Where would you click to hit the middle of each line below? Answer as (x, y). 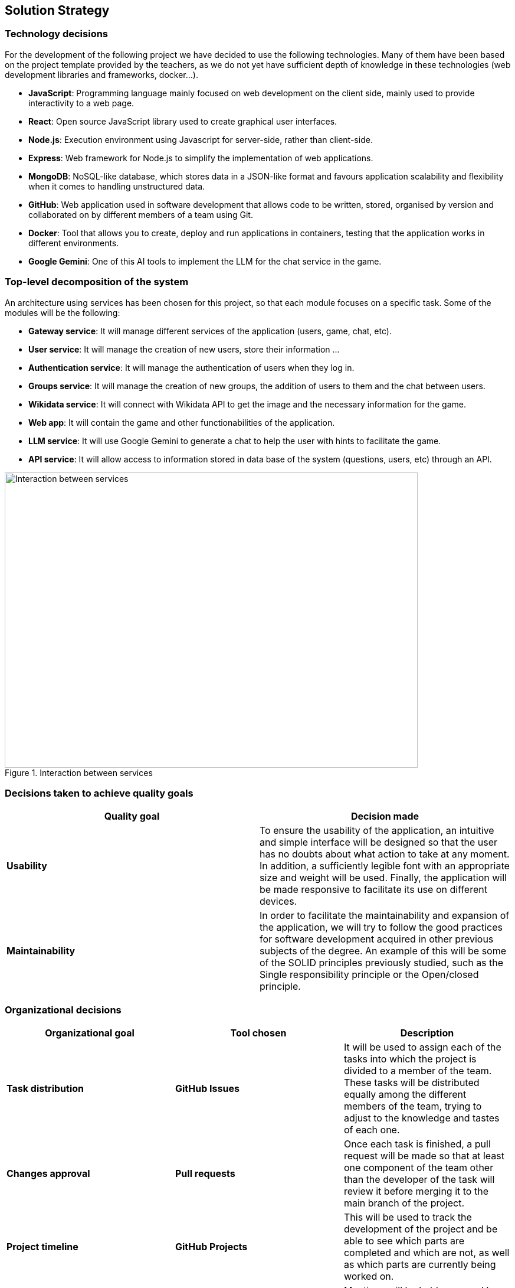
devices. (278, 901)
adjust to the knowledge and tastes (421, 1118)
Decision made (385, 816)
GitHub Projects (211, 1247)
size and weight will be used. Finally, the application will (383, 878)
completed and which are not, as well (427, 1253)
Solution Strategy (57, 10)
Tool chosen (258, 1033)
